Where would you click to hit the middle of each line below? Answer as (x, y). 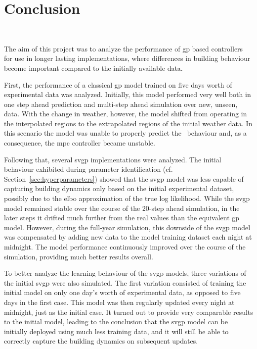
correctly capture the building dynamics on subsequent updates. (101, 341)
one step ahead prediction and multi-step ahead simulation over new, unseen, (121, 104)
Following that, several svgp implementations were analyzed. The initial (113, 159)
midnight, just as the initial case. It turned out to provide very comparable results (128, 312)
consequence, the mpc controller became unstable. (80, 143)
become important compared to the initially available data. (93, 68)
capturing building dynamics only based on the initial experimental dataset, (119, 188)
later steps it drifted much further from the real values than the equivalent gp (122, 218)
